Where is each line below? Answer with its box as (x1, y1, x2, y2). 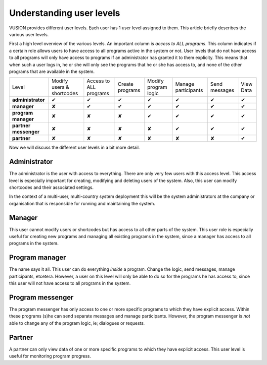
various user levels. (9, 31, 49, 37)
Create (118, 81, 133, 88)
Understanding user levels (9, 7, 121, 18)
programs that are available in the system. (9, 68, 95, 74)
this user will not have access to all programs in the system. (9, 280, 131, 286)
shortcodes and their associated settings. (9, 184, 94, 190)
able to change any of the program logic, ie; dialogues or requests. (9, 320, 145, 326)
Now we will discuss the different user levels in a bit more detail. (9, 144, 140, 151)
